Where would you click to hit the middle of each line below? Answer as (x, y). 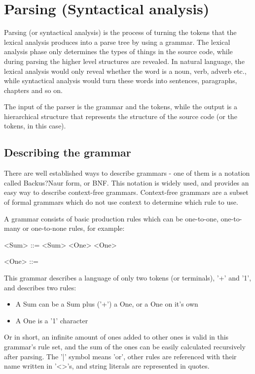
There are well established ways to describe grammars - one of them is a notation (127, 173)
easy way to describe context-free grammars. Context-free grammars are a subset (126, 192)
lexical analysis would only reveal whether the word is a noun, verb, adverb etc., (125, 71)
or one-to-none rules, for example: (74, 228)
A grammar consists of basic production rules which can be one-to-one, (111, 218)
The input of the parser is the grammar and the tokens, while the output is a (121, 107)
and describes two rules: (40, 287)
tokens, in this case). (35, 126)
